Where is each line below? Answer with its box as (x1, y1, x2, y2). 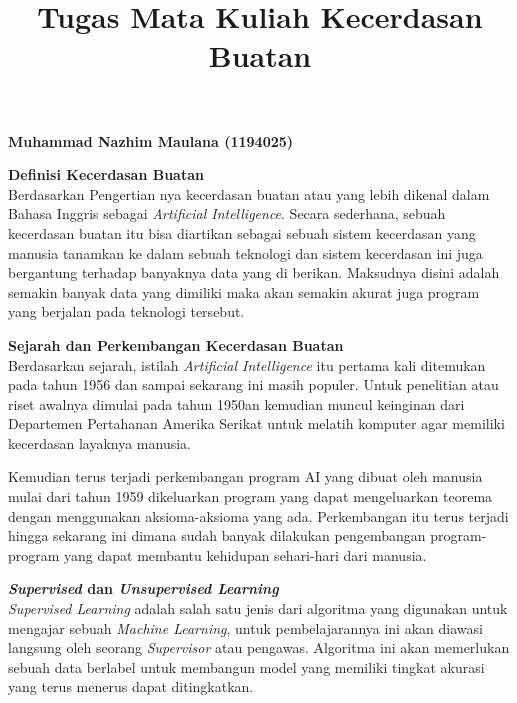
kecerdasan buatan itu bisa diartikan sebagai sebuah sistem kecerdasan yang (8, 222, 476, 243)
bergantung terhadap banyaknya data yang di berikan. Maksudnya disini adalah (8, 262, 500, 283)
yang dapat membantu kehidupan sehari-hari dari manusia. (64, 544, 427, 565)
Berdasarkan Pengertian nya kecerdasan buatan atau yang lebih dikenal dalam (8, 183, 490, 204)
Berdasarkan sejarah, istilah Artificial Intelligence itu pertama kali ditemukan (8, 354, 486, 375)
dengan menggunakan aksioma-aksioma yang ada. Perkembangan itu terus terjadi (8, 505, 509, 526)
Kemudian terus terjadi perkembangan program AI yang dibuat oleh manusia (8, 466, 483, 487)
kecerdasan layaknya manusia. (8, 432, 191, 453)
